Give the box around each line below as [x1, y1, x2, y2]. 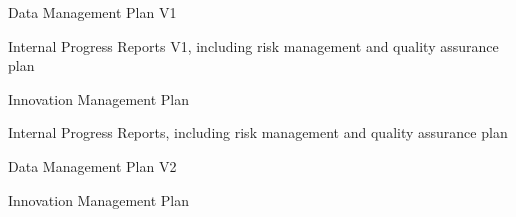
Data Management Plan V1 [8, 2, 177, 22]
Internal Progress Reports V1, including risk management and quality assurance [8, 35, 499, 56]
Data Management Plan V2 [8, 155, 177, 176]
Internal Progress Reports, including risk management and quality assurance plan [8, 122, 508, 143]
